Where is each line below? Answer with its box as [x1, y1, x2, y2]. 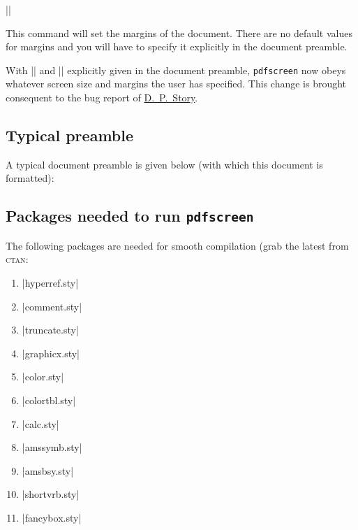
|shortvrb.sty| [22, 487, 80, 501]
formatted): [6, 171, 54, 185]
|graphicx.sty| [22, 345, 80, 360]
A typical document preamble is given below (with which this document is [6, 157, 323, 171]
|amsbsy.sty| [22, 463, 74, 478]
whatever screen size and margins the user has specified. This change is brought [6, 76, 347, 91]
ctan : [6, 252, 29, 266]
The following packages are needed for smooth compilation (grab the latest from [6, 238, 349, 252]
